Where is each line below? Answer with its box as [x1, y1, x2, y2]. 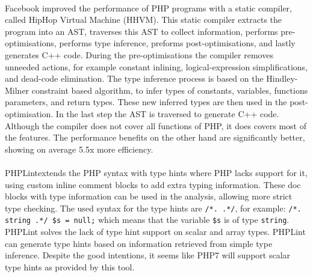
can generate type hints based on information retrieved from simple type [5, 237, 273, 249]
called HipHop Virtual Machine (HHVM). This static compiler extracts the [5, 13, 282, 26]
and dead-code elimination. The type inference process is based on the [5, 72, 264, 85]
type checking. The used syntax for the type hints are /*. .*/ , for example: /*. [5, 201, 302, 214]
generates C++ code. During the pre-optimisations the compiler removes [5, 48, 273, 61]
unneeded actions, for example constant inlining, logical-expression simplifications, [5, 60, 308, 73]
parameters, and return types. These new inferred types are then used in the [5, 96, 287, 108]
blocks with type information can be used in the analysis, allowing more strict [5, 190, 293, 202]
